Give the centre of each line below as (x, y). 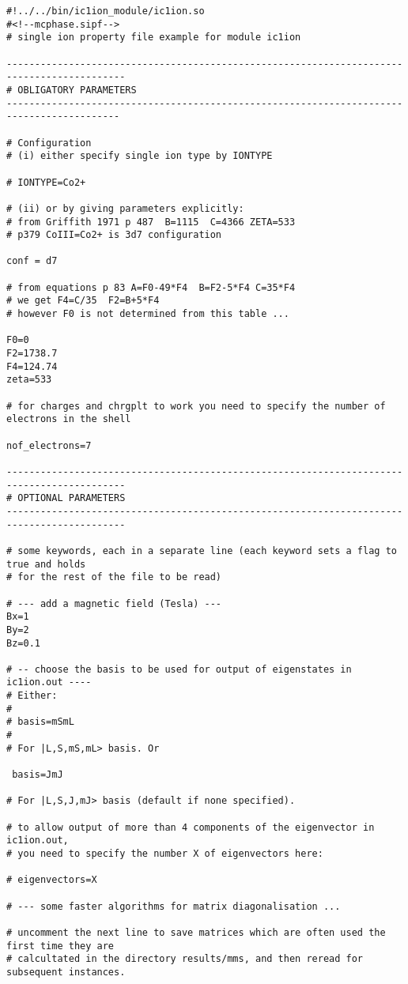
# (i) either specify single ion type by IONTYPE (140, 156)
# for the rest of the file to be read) (114, 577)
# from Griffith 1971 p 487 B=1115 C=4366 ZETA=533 (151, 222)
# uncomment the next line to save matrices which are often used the (196, 932)
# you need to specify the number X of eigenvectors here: (165, 854)
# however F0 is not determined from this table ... (148, 314)
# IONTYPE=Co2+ (46, 182)
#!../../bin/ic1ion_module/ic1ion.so (106, 11)
